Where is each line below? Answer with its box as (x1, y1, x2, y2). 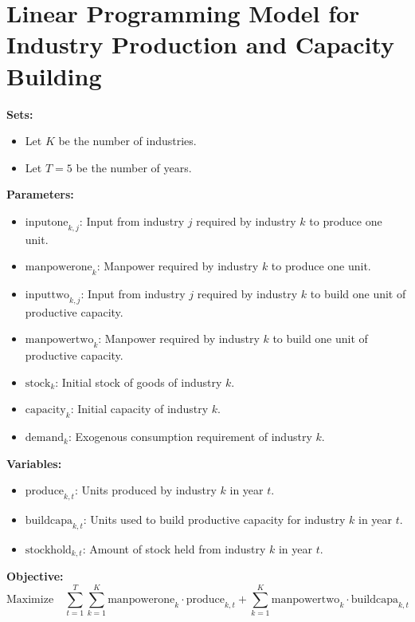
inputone (25, 216, 69, 228)
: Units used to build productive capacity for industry (83, 511, 346, 528)
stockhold (25, 545, 72, 557)
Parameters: (6, 186, 74, 203)
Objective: (6, 568, 64, 585)
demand (25, 432, 65, 444)
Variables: (6, 455, 62, 471)
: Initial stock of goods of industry (55, 373, 222, 390)
